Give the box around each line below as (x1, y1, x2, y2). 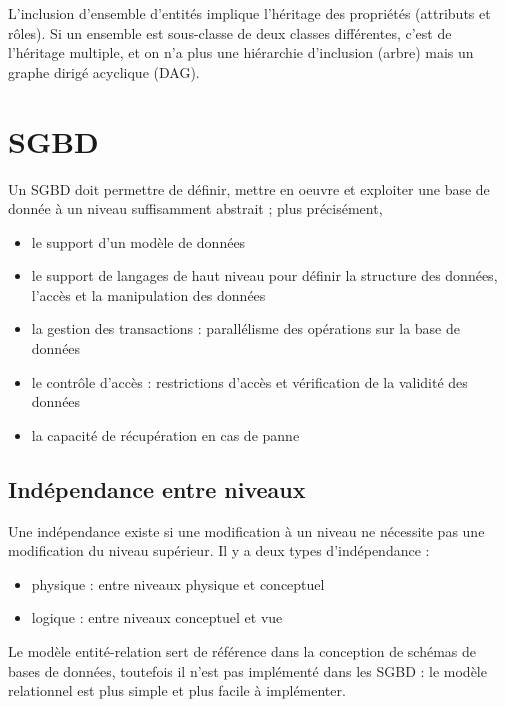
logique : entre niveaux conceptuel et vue (31, 607, 283, 628)
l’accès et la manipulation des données (31, 284, 266, 305)
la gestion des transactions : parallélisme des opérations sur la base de (31, 318, 460, 339)
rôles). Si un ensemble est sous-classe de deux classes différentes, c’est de (8, 22, 452, 43)
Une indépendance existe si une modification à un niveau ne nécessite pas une (8, 520, 485, 541)
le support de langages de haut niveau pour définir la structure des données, (31, 265, 498, 286)
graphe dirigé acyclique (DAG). (8, 61, 200, 82)
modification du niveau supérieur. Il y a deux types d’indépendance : (8, 540, 430, 561)
